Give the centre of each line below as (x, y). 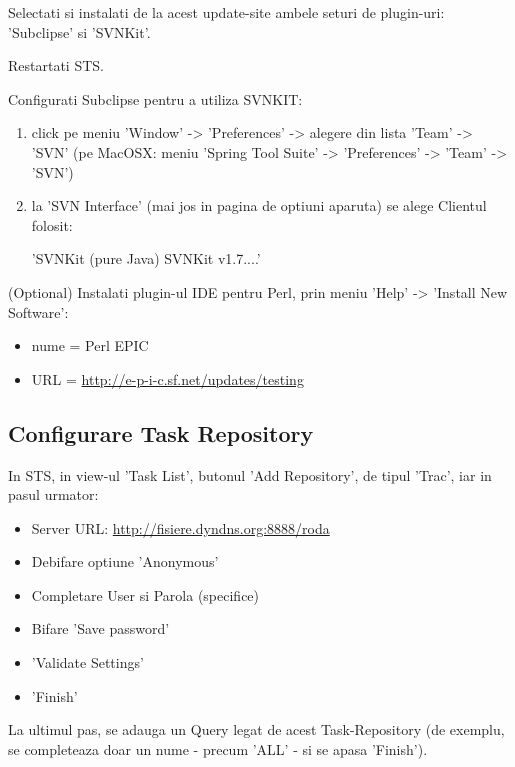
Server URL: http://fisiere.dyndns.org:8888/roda (180, 527)
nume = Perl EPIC (90, 345)
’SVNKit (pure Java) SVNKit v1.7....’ (146, 258)
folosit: (52, 224)
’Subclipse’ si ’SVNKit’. (79, 31)
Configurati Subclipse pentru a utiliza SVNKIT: (155, 98)
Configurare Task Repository (161, 432)
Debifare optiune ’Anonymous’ (125, 561)
